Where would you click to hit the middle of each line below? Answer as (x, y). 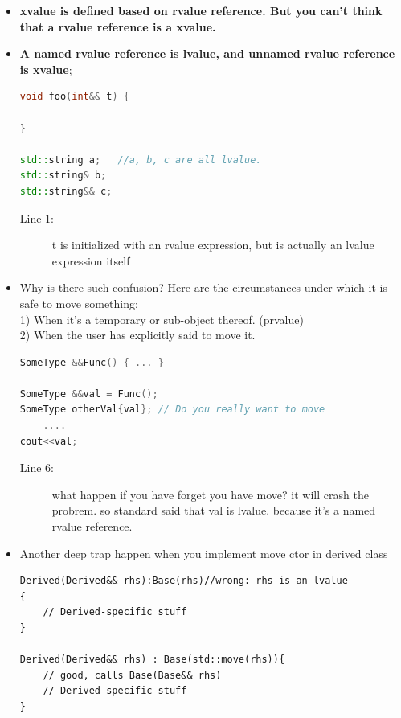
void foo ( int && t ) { (74, 97)
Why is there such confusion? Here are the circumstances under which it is (203, 287)
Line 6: (37, 468)
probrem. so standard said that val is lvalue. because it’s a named (214, 510)
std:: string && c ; (66, 191)
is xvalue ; (46, 69)
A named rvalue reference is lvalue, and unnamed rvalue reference (207, 53)
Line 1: (37, 217)
